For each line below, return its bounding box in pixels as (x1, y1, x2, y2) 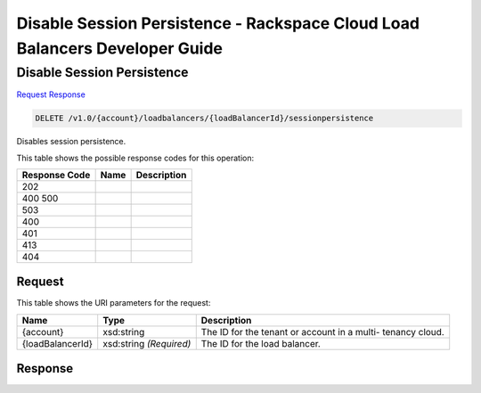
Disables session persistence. (16, 136, 126, 147)
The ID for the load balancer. (200, 337, 321, 349)
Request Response (16, 89, 86, 100)
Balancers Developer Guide (16, 38, 223, 58)
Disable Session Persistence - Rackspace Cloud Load (16, 13, 420, 33)
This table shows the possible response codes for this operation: (16, 152, 255, 163)
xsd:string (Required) (102, 337, 192, 349)
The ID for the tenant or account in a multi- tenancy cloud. (200, 325, 444, 338)
